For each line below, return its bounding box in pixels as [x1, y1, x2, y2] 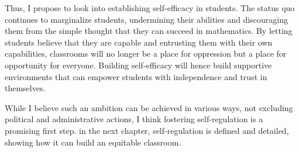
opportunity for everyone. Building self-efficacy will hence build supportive [5, 58, 272, 71]
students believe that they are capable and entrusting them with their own [5, 36, 273, 48]
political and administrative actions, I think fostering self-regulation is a [5, 113, 263, 125]
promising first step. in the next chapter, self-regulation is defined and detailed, [5, 124, 289, 136]
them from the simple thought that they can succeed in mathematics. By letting [5, 25, 293, 37]
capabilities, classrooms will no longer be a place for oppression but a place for [5, 47, 287, 60]
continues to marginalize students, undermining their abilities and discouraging [5, 13, 288, 25]
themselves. [5, 82, 46, 94]
